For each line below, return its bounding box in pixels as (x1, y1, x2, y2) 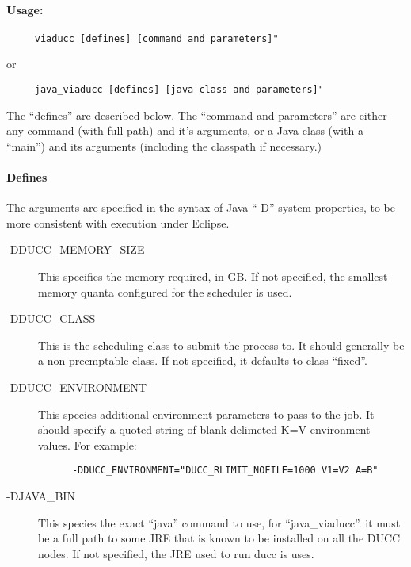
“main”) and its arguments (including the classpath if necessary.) (6, 137, 322, 154)
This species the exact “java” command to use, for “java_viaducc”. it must (38, 514, 401, 531)
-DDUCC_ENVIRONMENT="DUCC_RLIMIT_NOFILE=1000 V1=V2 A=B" (71, 465, 379, 477)
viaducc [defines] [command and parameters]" (34, 33, 279, 44)
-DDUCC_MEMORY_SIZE (6, 241, 145, 258)
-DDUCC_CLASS (6, 310, 96, 327)
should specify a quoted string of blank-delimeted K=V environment (38, 421, 371, 438)
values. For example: (38, 436, 137, 453)
